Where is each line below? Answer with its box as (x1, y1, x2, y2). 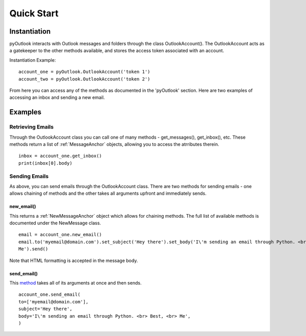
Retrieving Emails (9, 123, 54, 131)
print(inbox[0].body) (18, 160, 72, 166)
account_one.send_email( (18, 292, 81, 298)
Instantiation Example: (9, 57, 56, 63)
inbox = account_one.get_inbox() (18, 153, 102, 159)
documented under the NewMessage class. (9, 220, 101, 226)
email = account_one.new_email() (18, 232, 102, 238)
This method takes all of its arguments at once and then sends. (9, 280, 142, 286)
